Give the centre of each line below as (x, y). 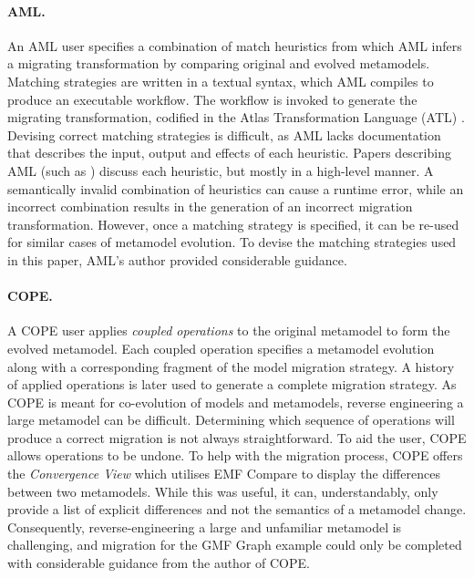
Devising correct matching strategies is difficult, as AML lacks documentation (224, 134)
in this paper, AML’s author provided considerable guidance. (177, 259)
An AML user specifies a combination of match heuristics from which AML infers (235, 45)
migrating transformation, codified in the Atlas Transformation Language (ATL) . (236, 117)
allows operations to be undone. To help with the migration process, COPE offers (235, 455)
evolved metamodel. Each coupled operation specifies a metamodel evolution (221, 348)
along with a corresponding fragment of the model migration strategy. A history (231, 366)
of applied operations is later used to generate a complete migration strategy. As (232, 384)
